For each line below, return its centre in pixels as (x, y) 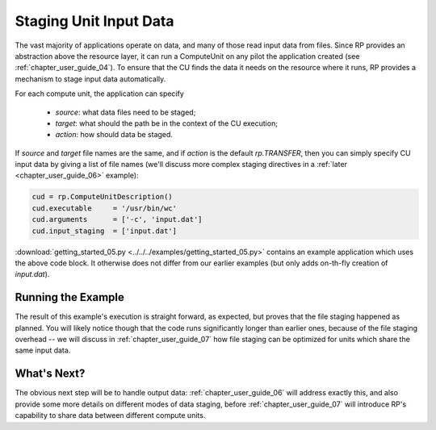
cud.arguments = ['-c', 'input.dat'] (117, 219)
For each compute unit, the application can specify (100, 94)
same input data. (43, 350)
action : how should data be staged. (114, 135)
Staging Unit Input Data (94, 21)
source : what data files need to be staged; (126, 112)
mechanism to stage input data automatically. (90, 79)
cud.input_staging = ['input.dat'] (105, 231)
